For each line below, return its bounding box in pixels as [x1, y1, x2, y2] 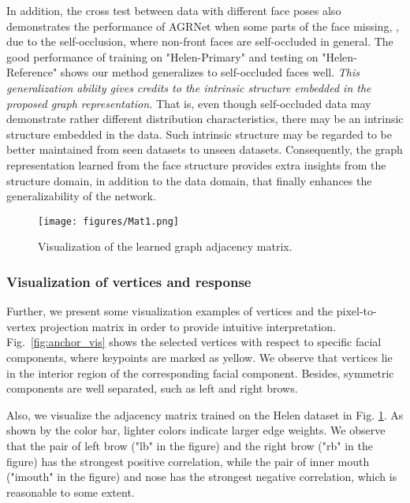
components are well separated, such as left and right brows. [6, 380, 298, 397]
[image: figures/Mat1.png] [38, 215, 179, 227]
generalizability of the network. [6, 188, 156, 204]
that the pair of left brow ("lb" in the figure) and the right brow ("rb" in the [6, 437, 373, 453]
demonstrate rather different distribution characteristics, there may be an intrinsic [6, 110, 404, 127]
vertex [6, 318, 36, 334]
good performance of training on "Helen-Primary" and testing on [6, 48, 319, 65]
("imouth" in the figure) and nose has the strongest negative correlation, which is [6, 468, 397, 485]
